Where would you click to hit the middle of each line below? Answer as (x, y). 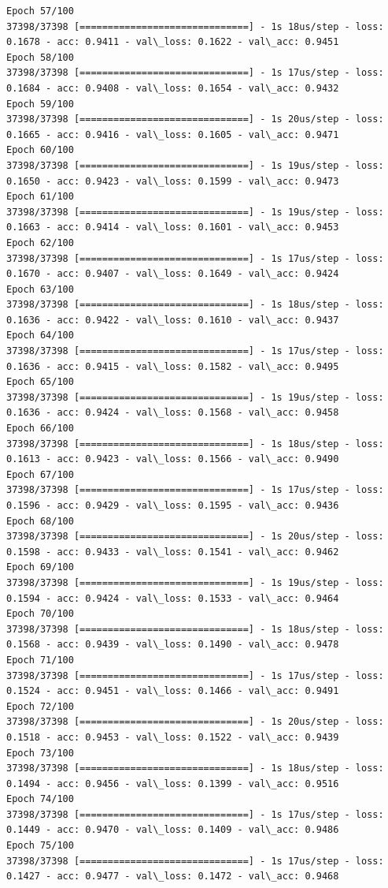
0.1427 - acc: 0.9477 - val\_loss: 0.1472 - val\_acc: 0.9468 (173, 877)
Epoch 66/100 (40, 429)
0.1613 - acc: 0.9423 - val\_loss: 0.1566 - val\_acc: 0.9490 (173, 459)
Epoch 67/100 (40, 474)
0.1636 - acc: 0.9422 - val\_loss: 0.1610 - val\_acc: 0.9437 (173, 320)
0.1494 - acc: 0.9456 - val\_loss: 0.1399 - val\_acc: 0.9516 (173, 784)
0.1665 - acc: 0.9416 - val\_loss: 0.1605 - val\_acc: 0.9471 (173, 134)
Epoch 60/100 (40, 150)
